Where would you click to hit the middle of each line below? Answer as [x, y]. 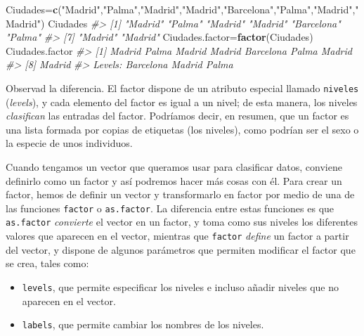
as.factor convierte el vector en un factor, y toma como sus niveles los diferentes [182, 222]
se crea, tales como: [47, 263]
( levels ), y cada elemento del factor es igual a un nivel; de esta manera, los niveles [182, 102]
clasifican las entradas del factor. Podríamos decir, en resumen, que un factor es [177, 116]
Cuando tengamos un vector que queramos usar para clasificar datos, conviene [174, 167]
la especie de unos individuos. [69, 143]
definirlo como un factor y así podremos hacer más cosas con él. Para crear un [174, 180]
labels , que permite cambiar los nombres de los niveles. [143, 324]
